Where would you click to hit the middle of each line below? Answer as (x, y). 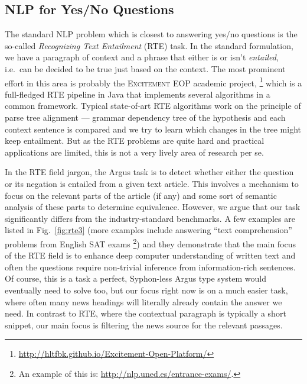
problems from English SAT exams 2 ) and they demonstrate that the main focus (151, 243)
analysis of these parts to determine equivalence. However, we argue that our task (153, 207)
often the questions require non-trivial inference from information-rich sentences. (150, 267)
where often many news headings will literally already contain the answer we (143, 301)
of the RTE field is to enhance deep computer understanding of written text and (150, 255)
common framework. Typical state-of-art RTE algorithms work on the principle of (153, 106)
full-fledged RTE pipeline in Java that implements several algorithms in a (138, 94)
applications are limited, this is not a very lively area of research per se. (134, 152)
